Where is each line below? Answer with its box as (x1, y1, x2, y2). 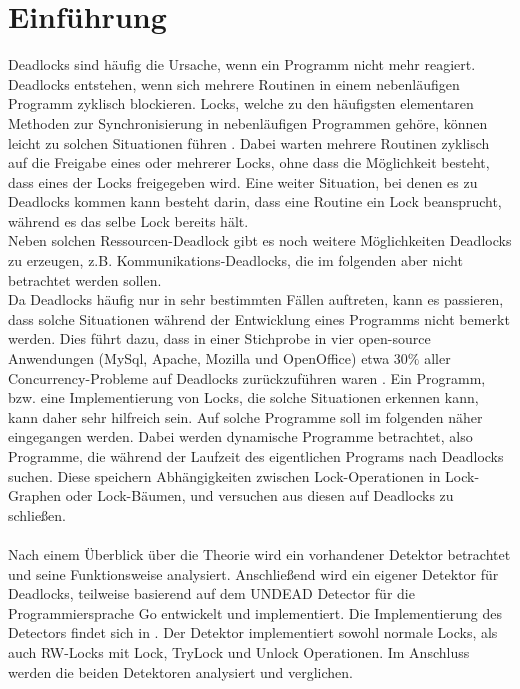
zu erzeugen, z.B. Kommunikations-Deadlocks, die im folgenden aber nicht (8, 250, 463, 271)
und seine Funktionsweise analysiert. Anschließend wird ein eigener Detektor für (8, 563, 499, 584)
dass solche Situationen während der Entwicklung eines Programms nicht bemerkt (8, 308, 510, 329)
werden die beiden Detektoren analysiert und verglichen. (8, 661, 354, 682)
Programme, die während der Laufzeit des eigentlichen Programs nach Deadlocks (8, 446, 504, 466)
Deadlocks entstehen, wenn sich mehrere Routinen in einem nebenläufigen (8, 73, 460, 94)
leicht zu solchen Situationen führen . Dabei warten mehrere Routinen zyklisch (8, 132, 490, 153)
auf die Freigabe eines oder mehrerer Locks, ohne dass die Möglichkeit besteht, (8, 152, 490, 173)
